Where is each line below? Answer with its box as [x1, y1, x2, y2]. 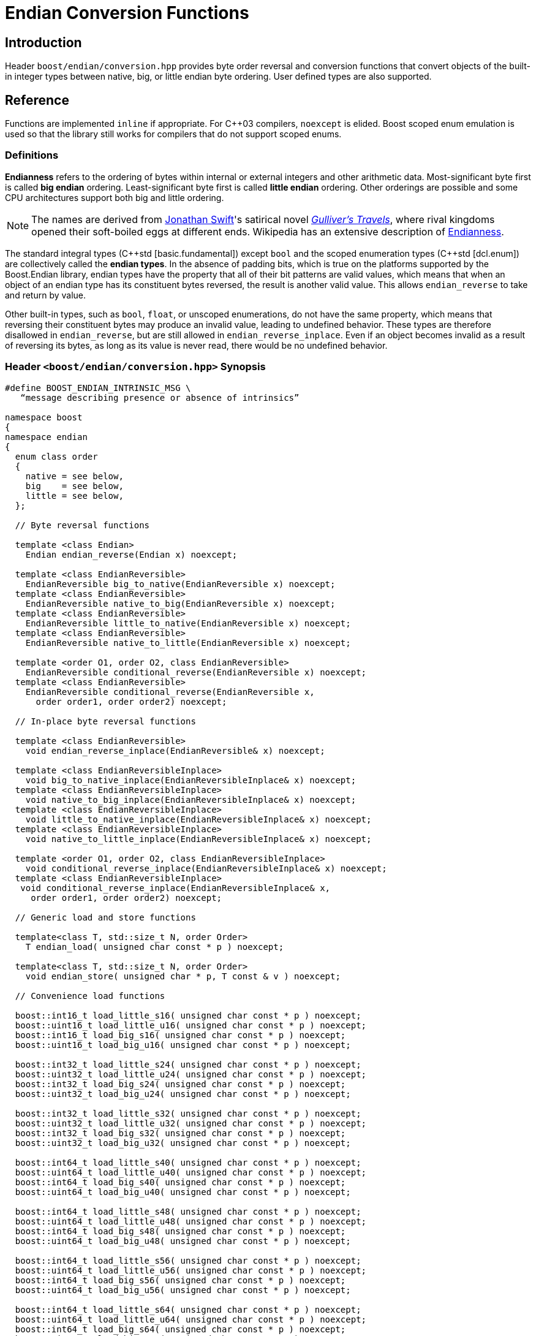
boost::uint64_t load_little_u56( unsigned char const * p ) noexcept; [15, 1265, 367, 1275]
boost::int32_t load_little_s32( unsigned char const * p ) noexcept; [15, 1108, 361, 1118]
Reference [5, 92, 69, 108]
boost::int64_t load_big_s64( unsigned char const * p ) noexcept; [15, 1324, 346, 1334]
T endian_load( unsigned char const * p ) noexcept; [25, 941, 284, 952]
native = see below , [25, 471, 124, 481]
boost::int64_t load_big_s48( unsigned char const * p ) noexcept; [15, 1226, 346, 1236]
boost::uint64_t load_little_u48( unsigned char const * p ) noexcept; [15, 1216, 367, 1226]
